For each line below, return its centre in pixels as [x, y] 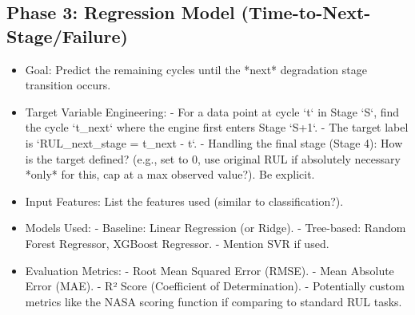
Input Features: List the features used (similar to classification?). [184, 201]
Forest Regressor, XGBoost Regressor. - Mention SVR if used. [177, 243]
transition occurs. [68, 85]
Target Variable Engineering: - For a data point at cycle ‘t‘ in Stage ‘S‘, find [212, 111]
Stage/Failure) [67, 35]
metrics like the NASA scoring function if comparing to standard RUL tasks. [213, 301]
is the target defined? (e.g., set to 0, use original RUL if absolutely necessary [213, 158]
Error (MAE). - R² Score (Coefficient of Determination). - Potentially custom [215, 286]
